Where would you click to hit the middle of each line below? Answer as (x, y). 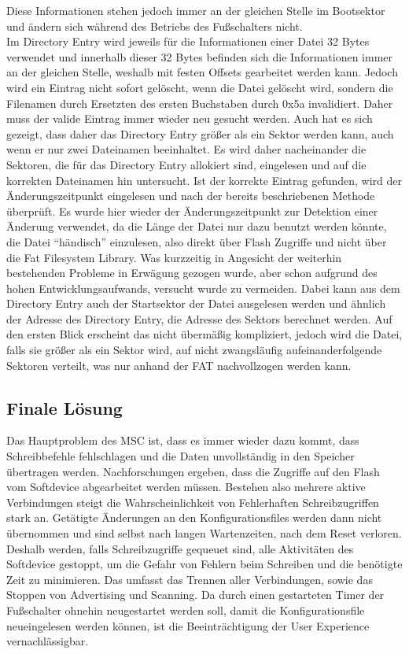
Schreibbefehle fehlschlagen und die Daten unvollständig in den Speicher (181, 456)
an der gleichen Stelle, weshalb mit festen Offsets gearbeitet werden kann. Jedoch (202, 72)
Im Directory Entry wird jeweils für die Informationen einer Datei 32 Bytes (188, 41)
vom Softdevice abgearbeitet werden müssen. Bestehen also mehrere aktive (186, 487)
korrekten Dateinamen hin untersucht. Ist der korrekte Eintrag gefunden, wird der (204, 180)
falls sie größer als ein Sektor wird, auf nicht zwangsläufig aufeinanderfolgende (194, 350)
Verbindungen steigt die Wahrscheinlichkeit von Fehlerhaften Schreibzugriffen (193, 502)
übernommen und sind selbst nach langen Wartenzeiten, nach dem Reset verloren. (204, 533)
